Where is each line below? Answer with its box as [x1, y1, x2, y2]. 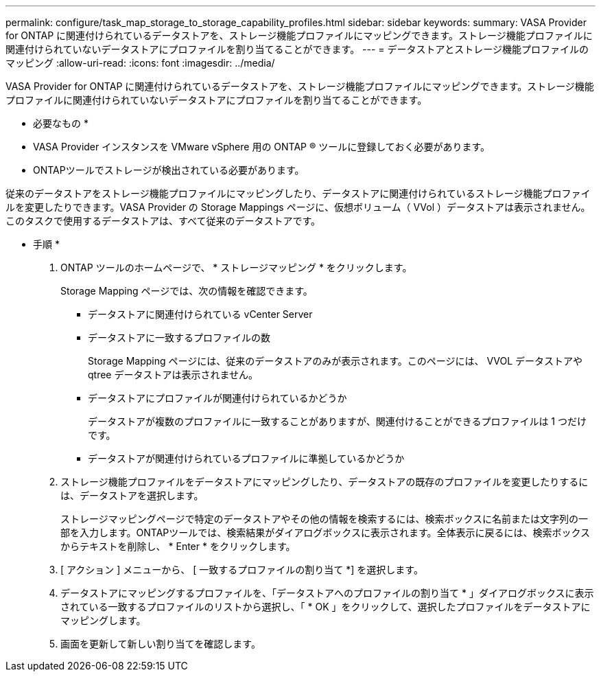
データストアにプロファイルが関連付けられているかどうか [88, 392, 347, 404]
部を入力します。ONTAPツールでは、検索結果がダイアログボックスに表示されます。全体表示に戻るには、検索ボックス [60, 527, 591, 538]
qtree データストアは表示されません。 [88, 369, 259, 380]
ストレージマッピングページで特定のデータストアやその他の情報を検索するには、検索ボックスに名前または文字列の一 [60, 513, 589, 525]
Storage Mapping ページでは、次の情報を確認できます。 [60, 285, 313, 297]
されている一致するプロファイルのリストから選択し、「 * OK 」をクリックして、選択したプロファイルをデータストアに [60, 601, 591, 612]
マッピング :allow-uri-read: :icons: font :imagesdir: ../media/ [5, 57, 275, 69]
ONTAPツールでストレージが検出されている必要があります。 [33, 164, 305, 176]
